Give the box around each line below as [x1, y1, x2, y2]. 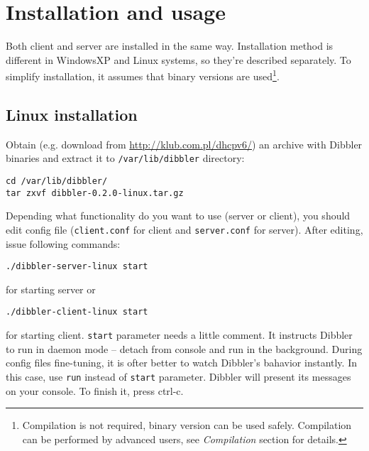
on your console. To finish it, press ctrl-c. [6, 383, 184, 398]
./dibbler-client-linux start [6, 307, 148, 317]
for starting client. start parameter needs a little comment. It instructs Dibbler [6, 327, 353, 342]
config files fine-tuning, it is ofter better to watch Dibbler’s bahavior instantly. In [6, 355, 357, 370]
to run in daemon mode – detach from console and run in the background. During [6, 341, 363, 356]
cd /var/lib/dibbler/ [6, 176, 108, 187]
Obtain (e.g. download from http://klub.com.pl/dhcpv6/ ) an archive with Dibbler [6, 136, 363, 151]
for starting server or [6, 281, 96, 296]
